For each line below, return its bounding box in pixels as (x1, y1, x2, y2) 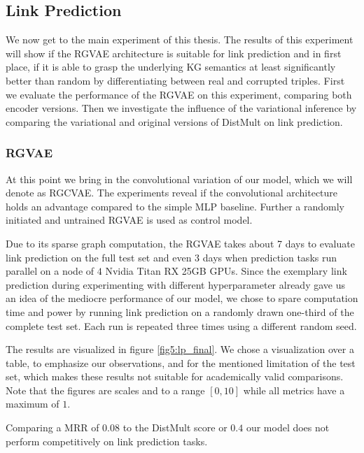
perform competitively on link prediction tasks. (6, 433, 208, 448)
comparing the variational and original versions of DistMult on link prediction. (6, 114, 343, 129)
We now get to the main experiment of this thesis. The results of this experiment (6, 32, 353, 47)
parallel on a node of (6, 264, 94, 278)
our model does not (246, 420, 330, 435)
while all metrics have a (243, 382, 345, 397)
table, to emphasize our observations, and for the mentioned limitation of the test (6, 355, 356, 370)
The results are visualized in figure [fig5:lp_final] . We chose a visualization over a (6, 342, 354, 357)
